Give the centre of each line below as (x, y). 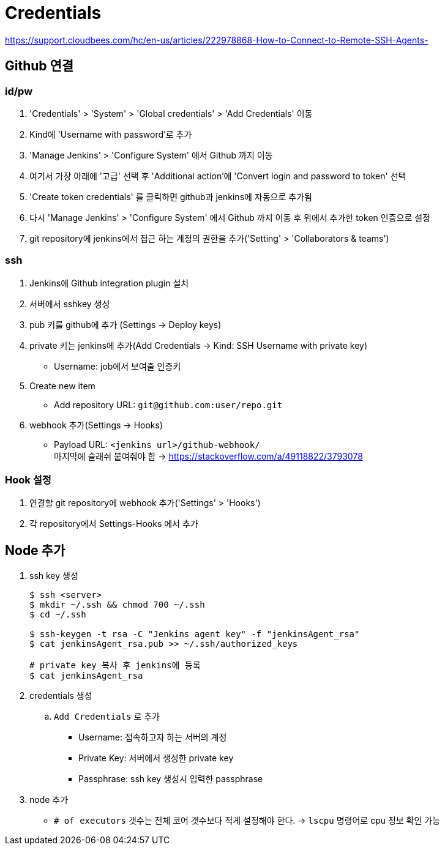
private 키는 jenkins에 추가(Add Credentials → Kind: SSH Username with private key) (199, 345)
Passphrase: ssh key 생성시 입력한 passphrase (171, 779)
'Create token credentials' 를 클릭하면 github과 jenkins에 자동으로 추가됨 (171, 196)
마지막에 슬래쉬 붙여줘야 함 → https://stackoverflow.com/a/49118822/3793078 (208, 456)
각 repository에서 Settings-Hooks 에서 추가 (114, 524)
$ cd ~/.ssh (58, 615)
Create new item (62, 386)
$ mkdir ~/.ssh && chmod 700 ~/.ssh (117, 605)
